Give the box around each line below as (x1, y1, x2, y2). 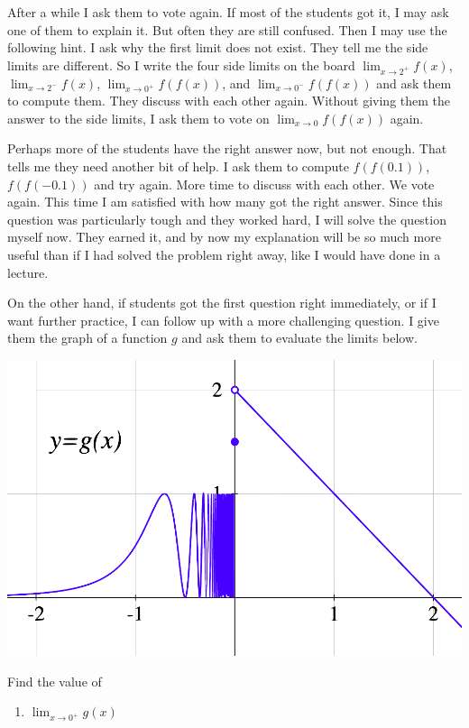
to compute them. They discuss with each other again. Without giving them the (7, 91, 451, 110)
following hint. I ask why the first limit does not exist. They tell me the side (7, 38, 428, 57)
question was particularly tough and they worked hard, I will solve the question (7, 209, 446, 228)
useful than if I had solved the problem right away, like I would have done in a (7, 245, 441, 264)
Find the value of (7, 671, 102, 690)
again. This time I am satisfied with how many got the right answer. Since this (7, 192, 443, 211)
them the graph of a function (7, 328, 168, 347)
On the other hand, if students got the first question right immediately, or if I (7, 293, 437, 312)
